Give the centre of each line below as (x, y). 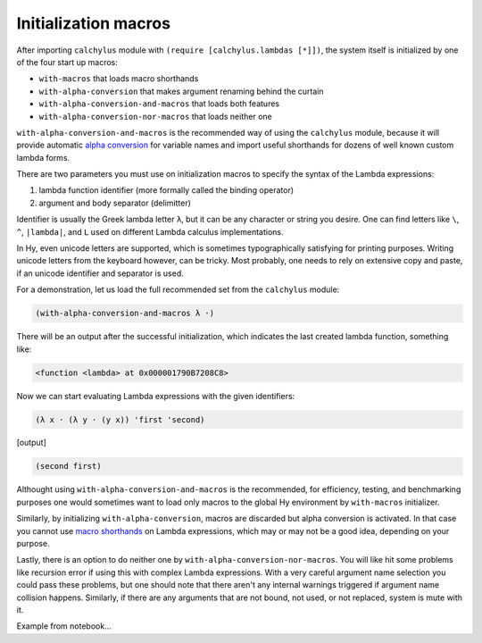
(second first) (68, 466)
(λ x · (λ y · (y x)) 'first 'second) (120, 419)
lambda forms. (43, 157)
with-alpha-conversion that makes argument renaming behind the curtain (182, 91)
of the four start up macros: (67, 62)
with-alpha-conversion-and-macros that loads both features (159, 104)
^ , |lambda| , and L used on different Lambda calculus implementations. (150, 231)
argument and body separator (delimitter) (115, 203)
